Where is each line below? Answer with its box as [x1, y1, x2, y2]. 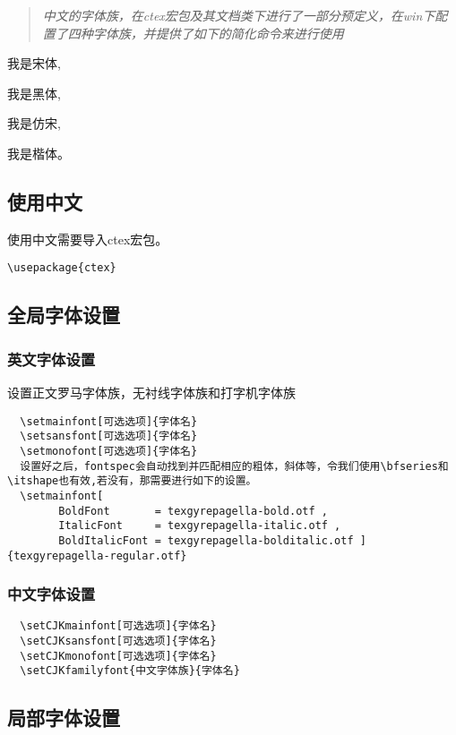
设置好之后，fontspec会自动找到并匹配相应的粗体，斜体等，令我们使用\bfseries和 [20, 459, 449, 473]
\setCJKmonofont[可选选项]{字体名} [20, 649, 217, 662]
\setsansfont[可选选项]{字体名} [20, 430, 198, 443]
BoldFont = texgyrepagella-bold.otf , [58, 504, 328, 517]
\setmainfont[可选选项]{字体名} [20, 415, 198, 428]
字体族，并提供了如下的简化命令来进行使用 [92, 23, 344, 42]
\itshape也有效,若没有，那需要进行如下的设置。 [7, 474, 257, 488]
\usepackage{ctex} [7, 261, 116, 275]
